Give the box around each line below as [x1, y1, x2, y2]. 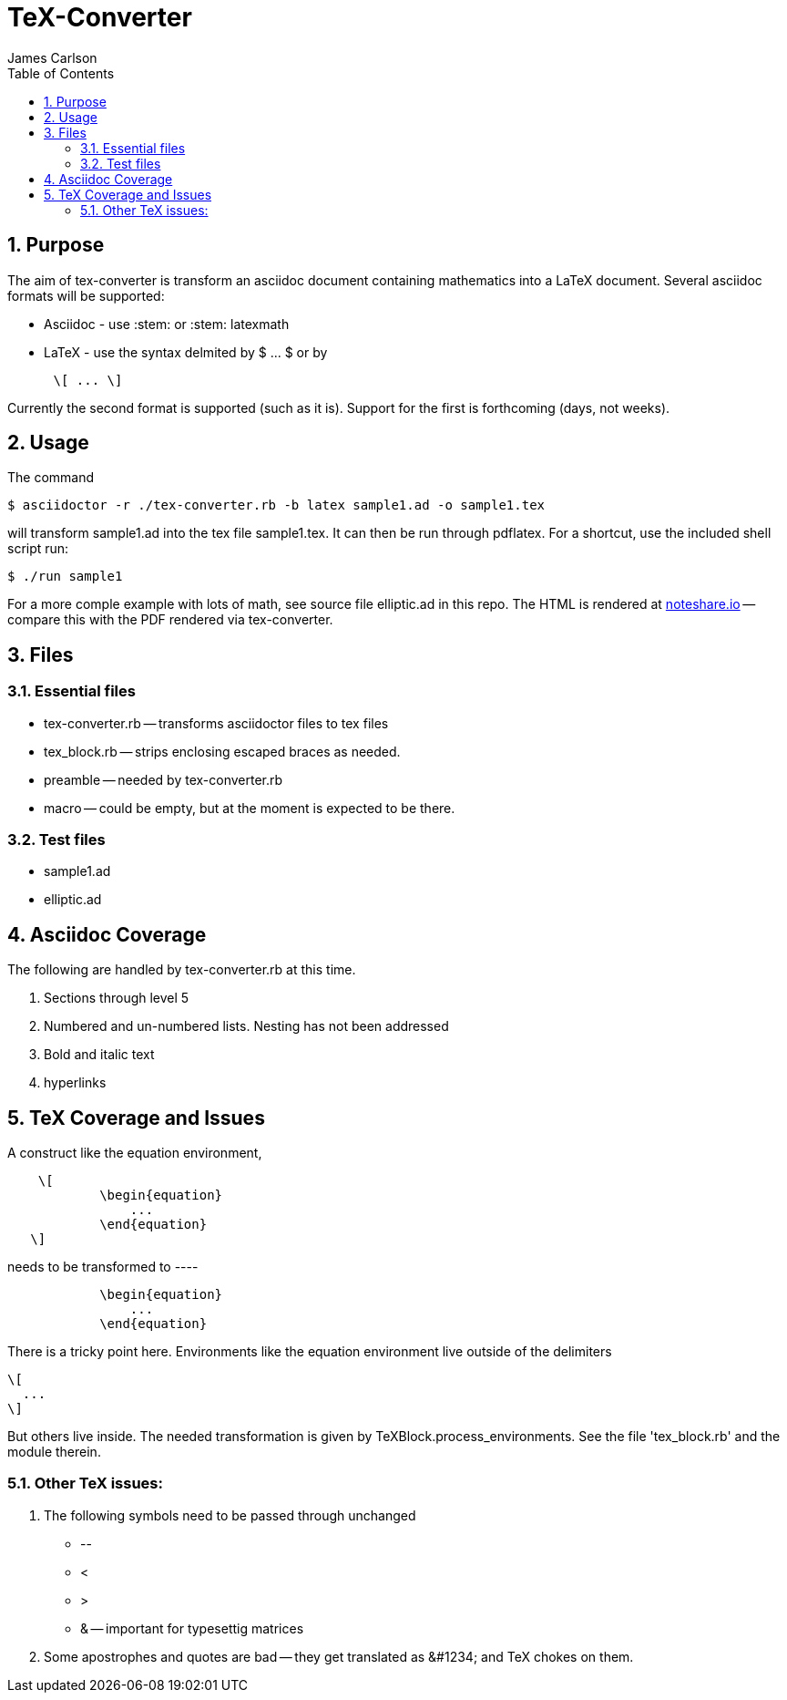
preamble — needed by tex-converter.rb [44, 771, 283, 788]
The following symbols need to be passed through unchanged [44, 1507, 416, 1523]
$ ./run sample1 [7, 569, 123, 584]
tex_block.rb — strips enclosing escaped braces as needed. [44, 743, 401, 759]
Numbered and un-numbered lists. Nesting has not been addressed [44, 1018, 449, 1035]
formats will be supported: [7, 287, 165, 304]
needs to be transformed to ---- [7, 1259, 199, 1275]
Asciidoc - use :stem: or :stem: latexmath [44, 315, 290, 332]
